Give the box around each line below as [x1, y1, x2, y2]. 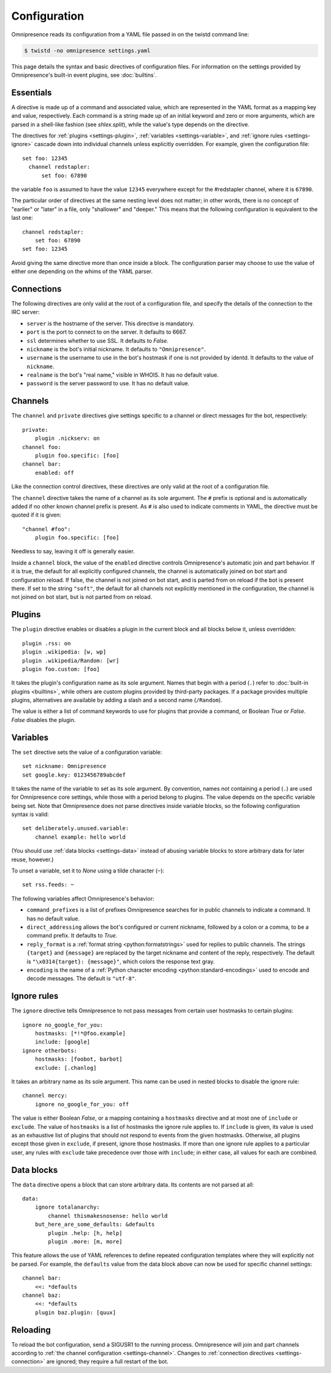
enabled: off [34, 469, 74, 476]
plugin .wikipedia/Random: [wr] [22, 657, 120, 664]
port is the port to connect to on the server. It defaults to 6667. [26, 328, 187, 336]
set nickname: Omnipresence [22, 763, 107, 770]
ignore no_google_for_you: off [34, 1101, 129, 1107]
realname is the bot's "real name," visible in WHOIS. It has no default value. [26, 371, 219, 379]
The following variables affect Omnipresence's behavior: [11, 894, 154, 902]
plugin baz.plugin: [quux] [34, 1309, 116, 1316]
